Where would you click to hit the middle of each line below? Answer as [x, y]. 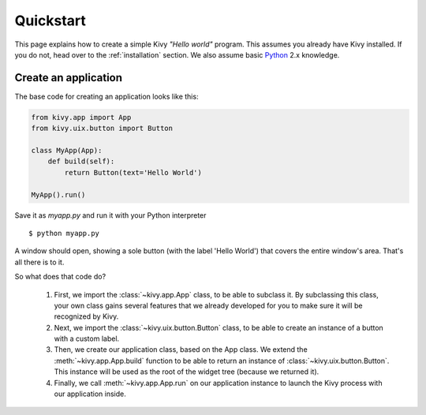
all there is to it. [39, 262]
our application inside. [90, 394]
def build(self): [81, 161]
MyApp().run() [58, 194]
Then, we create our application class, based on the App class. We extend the [181, 350]
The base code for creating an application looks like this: [106, 96]
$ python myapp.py [64, 233]
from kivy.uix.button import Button [102, 129]
